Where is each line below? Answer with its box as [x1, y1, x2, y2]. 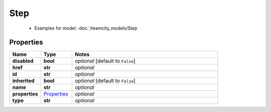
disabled [12, 58, 34, 65]
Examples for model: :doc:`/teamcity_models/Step [34, 25, 138, 31]
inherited [12, 77, 35, 84]
